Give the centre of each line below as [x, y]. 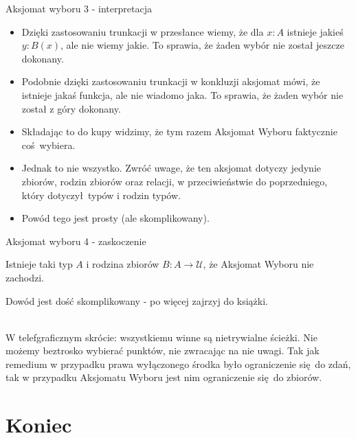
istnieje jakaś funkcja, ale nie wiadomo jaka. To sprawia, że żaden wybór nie [182, 94]
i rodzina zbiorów [123, 264]
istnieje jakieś [315, 31]
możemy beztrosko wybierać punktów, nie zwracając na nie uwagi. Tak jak [163, 350]
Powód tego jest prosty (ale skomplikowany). [115, 218]
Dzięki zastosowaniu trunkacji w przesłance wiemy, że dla [143, 31]
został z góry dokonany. [71, 108]
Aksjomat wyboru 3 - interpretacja [79, 8]
